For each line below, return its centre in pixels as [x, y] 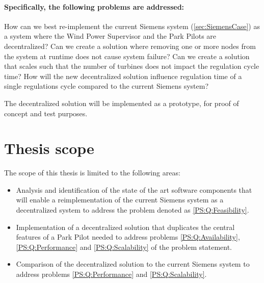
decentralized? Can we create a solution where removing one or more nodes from [130, 46]
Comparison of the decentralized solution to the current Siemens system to [133, 264]
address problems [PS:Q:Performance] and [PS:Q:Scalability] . [111, 274]
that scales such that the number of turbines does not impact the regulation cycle [132, 66]
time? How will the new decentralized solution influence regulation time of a [123, 76]
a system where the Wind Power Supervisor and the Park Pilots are [110, 36]
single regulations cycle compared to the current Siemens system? [107, 86]
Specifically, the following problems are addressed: [94, 6]
